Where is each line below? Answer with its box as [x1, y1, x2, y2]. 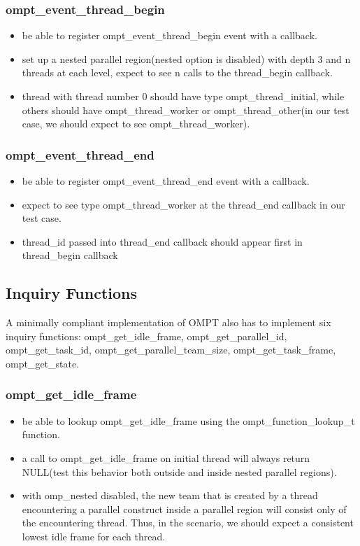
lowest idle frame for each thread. [22, 528, 166, 543]
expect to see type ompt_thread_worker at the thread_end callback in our [22, 197, 345, 211]
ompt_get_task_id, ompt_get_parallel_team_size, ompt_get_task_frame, [6, 342, 336, 357]
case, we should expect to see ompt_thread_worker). [22, 116, 250, 131]
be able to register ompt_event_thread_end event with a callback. [22, 174, 310, 188]
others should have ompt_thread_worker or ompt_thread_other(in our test [22, 102, 350, 117]
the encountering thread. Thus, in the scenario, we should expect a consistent [22, 515, 354, 530]
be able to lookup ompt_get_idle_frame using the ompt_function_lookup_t [22, 413, 355, 428]
